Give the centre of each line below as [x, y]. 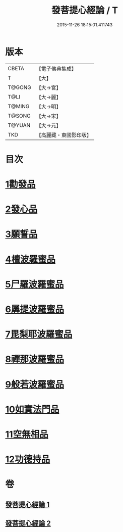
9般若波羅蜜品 [35, 384]
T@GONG [19, 87]
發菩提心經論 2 [28, 523]
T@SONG [19, 116]
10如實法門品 [32, 409]
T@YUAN [19, 125]
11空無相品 [27, 434]
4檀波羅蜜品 [30, 259]
